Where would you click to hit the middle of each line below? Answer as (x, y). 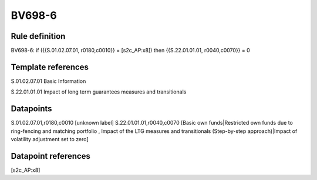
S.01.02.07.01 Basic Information (48, 81)
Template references (50, 67)
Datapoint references (51, 156)
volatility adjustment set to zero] (50, 139)
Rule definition (38, 36)
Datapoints (31, 109)
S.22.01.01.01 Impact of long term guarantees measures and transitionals (99, 92)
